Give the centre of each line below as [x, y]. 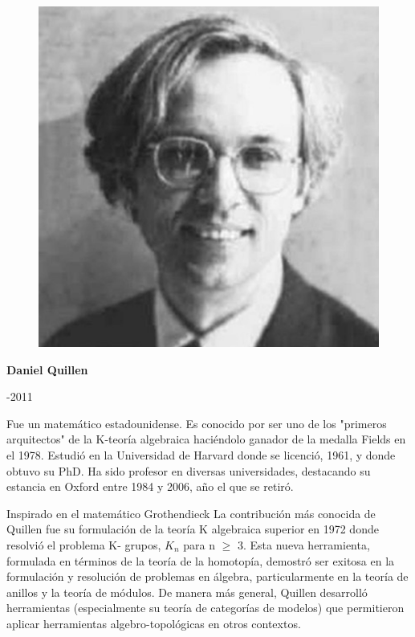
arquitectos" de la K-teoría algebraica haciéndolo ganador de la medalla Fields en [206, 439]
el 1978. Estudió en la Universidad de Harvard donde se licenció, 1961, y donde [201, 454]
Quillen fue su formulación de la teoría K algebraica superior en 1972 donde [193, 529]
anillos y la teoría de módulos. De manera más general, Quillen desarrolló [187, 592]
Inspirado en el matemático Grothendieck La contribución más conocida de [191, 513]
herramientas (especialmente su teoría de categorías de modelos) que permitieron [205, 608]
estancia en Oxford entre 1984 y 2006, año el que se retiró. [150, 486]
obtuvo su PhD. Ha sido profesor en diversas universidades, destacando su [189, 470]
